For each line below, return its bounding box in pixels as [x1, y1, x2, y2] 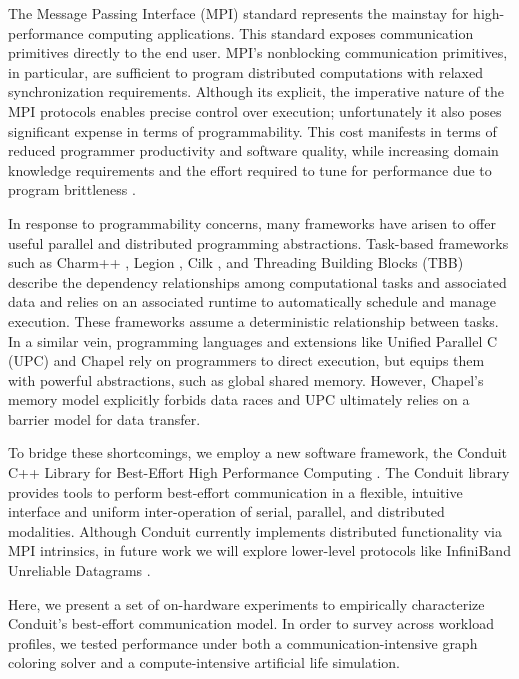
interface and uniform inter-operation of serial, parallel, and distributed [8, 501, 445, 522]
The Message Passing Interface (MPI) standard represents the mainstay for [8, 3, 469, 23]
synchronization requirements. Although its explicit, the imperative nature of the [8, 81, 504, 102]
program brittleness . [8, 179, 136, 200]
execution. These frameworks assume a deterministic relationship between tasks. [8, 310, 499, 331]
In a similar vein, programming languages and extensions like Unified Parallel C [8, 330, 498, 351]
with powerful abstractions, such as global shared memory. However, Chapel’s [8, 369, 484, 390]
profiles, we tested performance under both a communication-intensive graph [8, 632, 478, 653]
